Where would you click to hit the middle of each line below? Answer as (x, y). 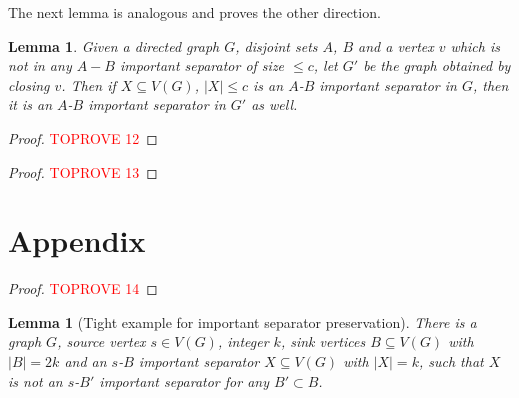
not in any (40, 65)
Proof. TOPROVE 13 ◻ (83, 171)
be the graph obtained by (437, 65)
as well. (274, 104)
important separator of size (202, 65)
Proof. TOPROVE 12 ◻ (83, 137)
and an (85, 361)
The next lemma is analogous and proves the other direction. (194, 12)
